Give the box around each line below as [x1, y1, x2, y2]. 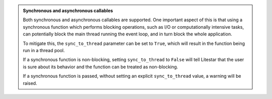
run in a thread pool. [23, 47, 65, 53]
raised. [23, 80, 37, 86]
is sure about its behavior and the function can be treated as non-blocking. [23, 64, 178, 70]
